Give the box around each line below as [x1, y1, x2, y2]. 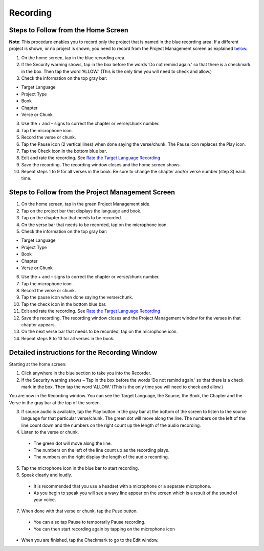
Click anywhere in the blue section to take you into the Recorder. [21, 370, 152, 376]
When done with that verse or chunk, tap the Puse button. [21, 508, 138, 514]
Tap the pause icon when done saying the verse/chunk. [21, 294, 133, 300]
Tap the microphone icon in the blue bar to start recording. [21, 465, 139, 471]
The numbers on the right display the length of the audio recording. [33, 454, 169, 460]
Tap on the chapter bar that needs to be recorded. [21, 215, 122, 221]
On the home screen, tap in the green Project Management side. [21, 201, 151, 207]
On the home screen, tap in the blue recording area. [21, 54, 126, 61]
